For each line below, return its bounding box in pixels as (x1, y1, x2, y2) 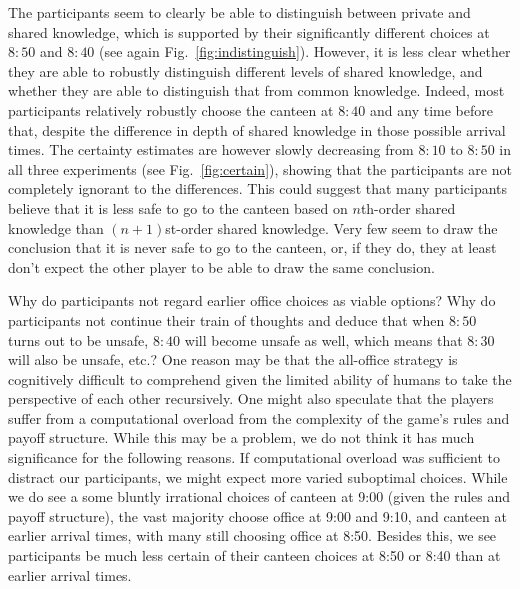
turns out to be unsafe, (8, 329, 149, 350)
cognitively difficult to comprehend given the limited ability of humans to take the (8, 368, 512, 389)
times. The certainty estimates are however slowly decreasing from (8, 139, 414, 160)
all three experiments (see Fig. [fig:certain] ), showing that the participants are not (8, 158, 512, 179)
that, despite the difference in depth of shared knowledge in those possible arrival (8, 119, 506, 140)
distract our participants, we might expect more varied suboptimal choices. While (8, 466, 508, 487)
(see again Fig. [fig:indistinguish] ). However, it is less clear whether (99, 41, 511, 62)
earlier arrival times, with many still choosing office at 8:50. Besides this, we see (8, 525, 497, 546)
